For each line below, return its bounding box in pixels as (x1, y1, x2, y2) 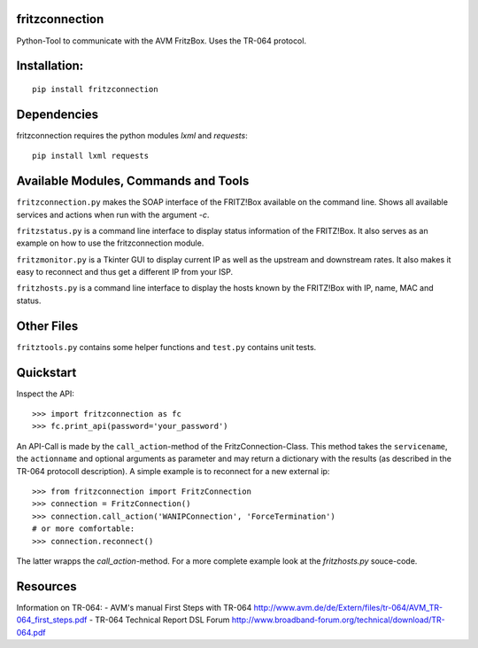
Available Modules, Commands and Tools (16, 174, 250, 189)
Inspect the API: (16, 388, 75, 399)
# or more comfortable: (32, 524, 135, 534)
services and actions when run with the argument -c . (16, 209, 210, 220)
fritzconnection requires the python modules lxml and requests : (16, 129, 248, 141)
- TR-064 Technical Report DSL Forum (89, 614, 230, 625)
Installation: (16, 59, 84, 74)
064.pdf (16, 627, 46, 637)
